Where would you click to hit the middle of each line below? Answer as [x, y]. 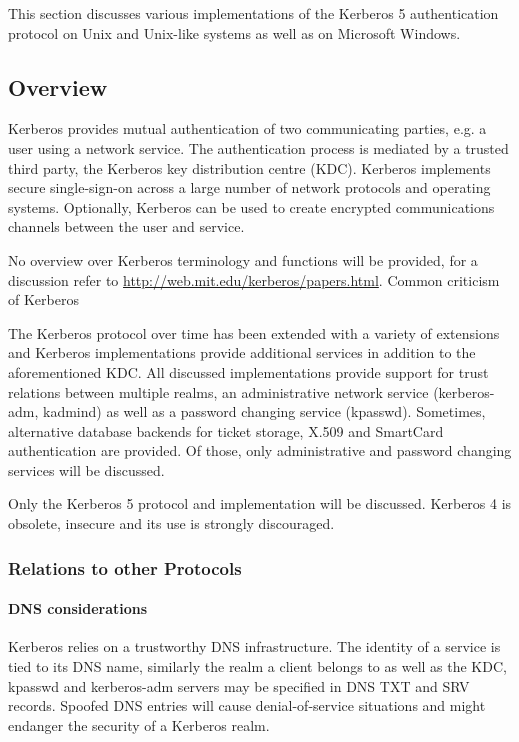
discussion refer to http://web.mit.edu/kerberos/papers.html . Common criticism [254, 279]
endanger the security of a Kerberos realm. [139, 724]
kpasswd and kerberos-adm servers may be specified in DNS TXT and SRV [239, 685]
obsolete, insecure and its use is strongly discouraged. [171, 523]
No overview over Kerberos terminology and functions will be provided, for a [243, 259]
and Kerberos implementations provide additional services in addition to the [242, 352]
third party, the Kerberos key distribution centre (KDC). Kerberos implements [249, 167]
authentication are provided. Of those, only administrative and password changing [260, 450]
